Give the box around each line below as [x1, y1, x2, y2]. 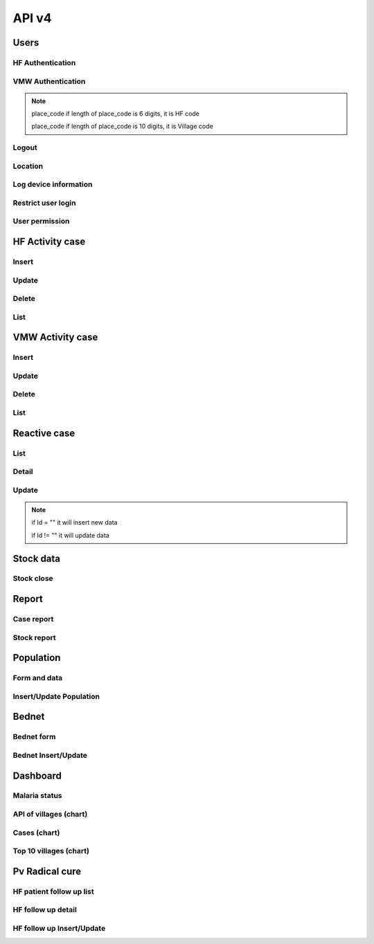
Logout [12, 143, 37, 152]
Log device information [12, 180, 93, 190]
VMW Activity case [12, 332, 98, 343]
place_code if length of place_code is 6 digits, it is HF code [31, 109, 200, 118]
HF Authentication [12, 57, 76, 67]
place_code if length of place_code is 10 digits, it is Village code [31, 122, 214, 131]
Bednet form [12, 732, 56, 742]
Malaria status [12, 791, 62, 801]
